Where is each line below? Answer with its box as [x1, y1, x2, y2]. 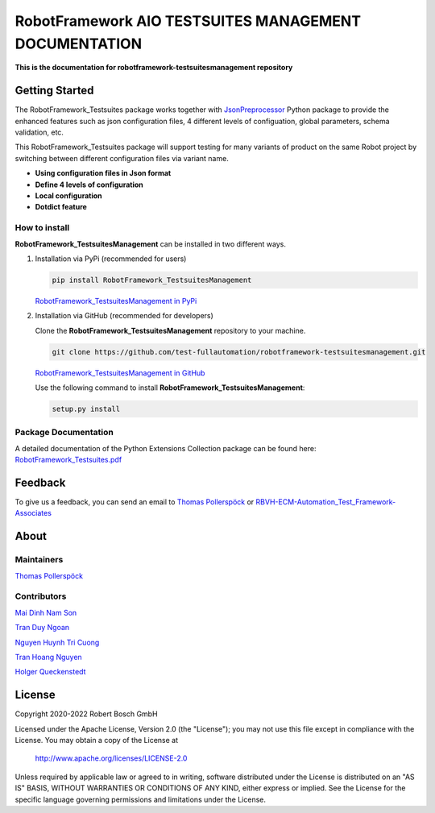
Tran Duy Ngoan [14, 623, 70, 633]
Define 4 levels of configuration [35, 180, 144, 189]
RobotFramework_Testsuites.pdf [14, 455, 122, 465]
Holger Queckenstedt [14, 667, 86, 677]
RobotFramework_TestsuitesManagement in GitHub [35, 367, 205, 378]
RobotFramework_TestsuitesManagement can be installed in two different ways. [14, 239, 286, 249]
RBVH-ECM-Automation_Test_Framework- [255, 497, 396, 507]
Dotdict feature [35, 202, 88, 212]
